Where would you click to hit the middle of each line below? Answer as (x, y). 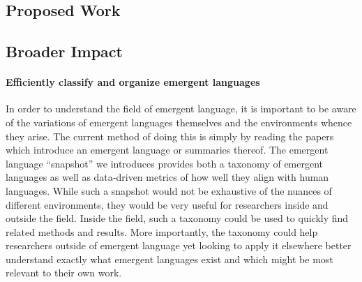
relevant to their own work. (64, 273)
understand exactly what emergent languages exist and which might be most (169, 259)
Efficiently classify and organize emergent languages (133, 82)
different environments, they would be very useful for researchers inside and (167, 204)
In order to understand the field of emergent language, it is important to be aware (181, 109)
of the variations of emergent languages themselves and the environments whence (179, 122)
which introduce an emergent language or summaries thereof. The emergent (167, 150)
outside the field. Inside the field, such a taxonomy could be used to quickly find (177, 218)
